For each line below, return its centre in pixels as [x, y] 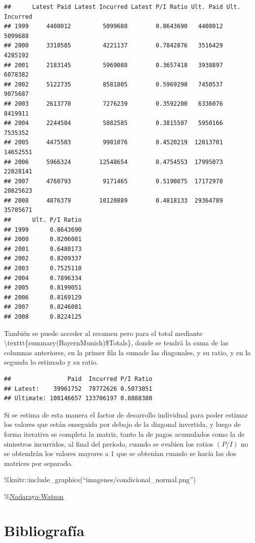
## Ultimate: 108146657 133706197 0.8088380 [78, 398]
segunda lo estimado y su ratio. [51, 362]
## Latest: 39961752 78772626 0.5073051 [78, 389]
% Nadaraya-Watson [34, 496]
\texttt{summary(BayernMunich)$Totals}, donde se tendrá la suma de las [116, 343]
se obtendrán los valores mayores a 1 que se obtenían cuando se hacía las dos [120, 453]
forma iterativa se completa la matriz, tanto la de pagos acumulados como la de [124, 434]
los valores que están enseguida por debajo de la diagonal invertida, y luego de [122, 424]
